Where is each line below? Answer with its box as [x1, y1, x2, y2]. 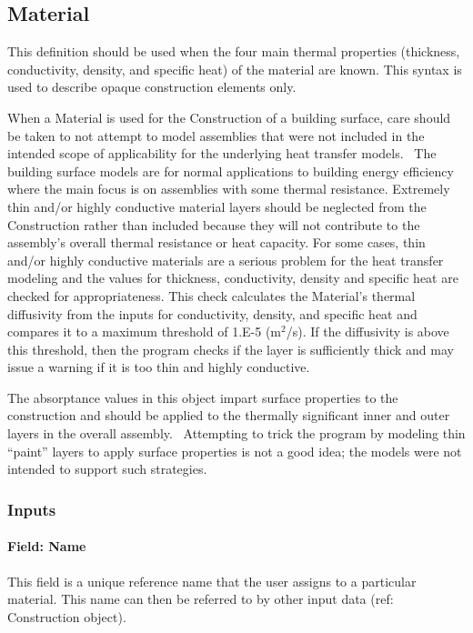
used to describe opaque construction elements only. [7, 77, 297, 96]
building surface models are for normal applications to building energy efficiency [7, 161, 454, 180]
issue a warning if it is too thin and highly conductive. [7, 357, 310, 377]
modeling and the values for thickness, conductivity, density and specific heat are [7, 268, 458, 287]
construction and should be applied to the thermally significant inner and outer [7, 406, 450, 425]
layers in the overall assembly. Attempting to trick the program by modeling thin [7, 424, 466, 443]
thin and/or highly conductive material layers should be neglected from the [7, 196, 427, 216]
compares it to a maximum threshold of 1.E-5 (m [7, 322, 282, 341]
